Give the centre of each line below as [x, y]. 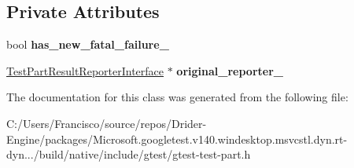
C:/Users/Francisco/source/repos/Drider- [107, 123]
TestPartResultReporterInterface [85, 70]
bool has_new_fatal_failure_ [88, 44]
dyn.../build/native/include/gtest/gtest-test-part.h [129, 154]
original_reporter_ [230, 70]
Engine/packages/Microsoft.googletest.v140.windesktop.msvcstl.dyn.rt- [177, 139]
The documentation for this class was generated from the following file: [177, 97]
